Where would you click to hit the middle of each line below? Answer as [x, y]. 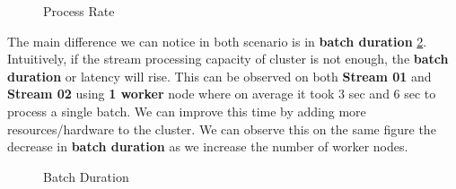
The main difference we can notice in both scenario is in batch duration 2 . [217, 41]
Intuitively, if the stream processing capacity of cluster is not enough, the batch [228, 59]
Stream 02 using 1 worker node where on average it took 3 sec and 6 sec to [222, 94]
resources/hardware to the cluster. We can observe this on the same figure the [222, 129]
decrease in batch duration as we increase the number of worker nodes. [208, 146]
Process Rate [79, 11]
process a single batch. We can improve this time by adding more [187, 111]
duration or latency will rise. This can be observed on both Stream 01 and [219, 76]
